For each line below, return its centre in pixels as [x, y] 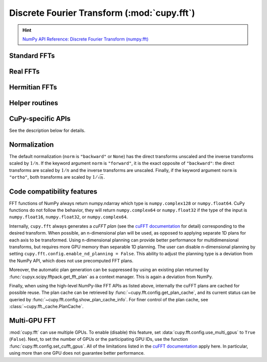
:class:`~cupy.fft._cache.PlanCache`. [46, 307]
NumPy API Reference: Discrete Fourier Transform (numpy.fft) [86, 39]
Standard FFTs [32, 56]
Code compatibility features [53, 191]
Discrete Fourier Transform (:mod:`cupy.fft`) [102, 13]
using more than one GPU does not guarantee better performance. [77, 353]
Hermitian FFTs [33, 87]
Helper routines [34, 103]
